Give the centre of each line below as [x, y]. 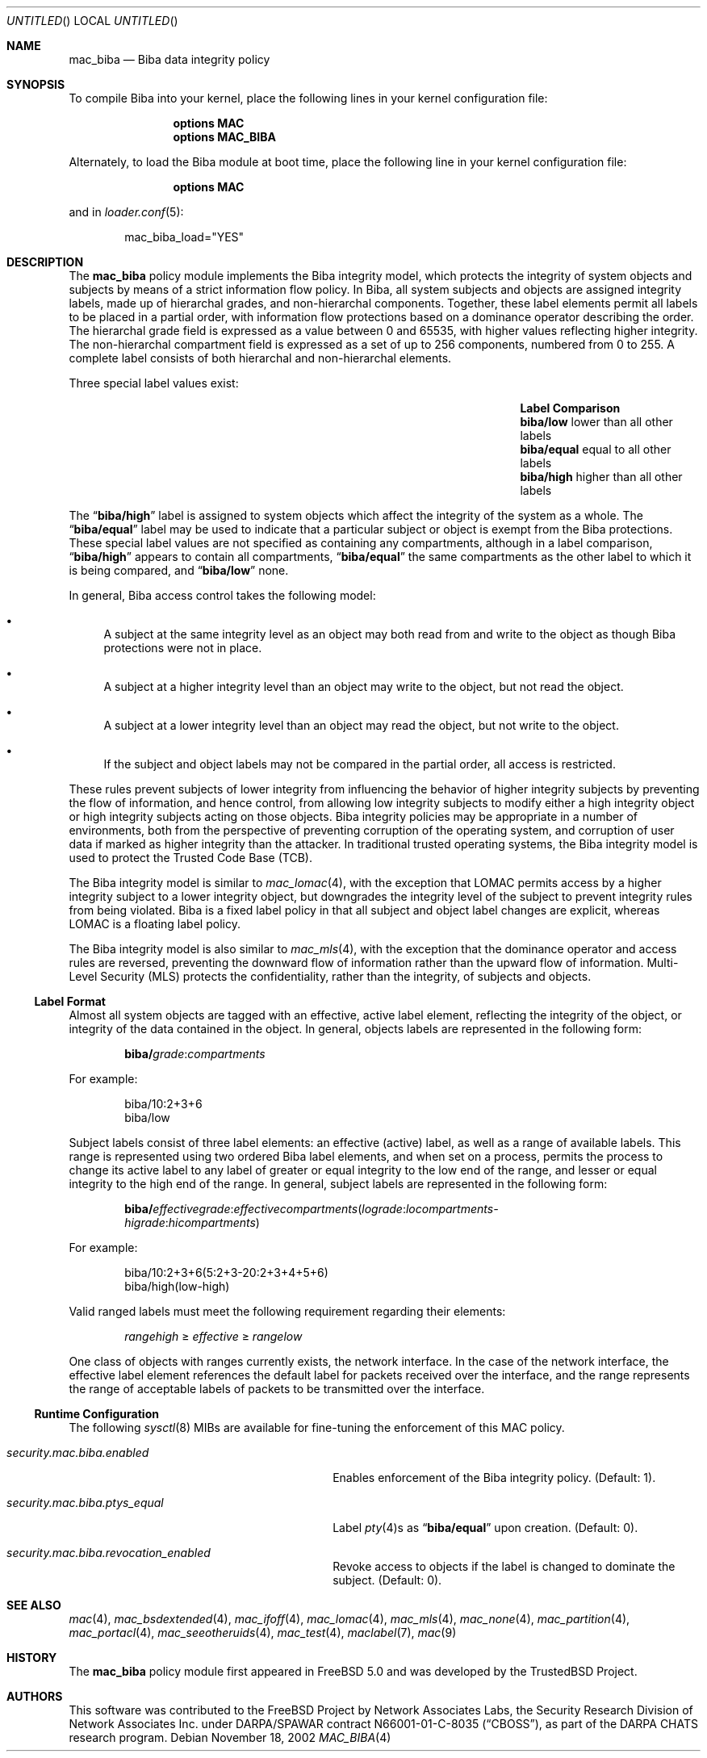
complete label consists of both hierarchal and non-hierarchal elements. [260, 358]
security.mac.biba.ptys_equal [85, 1503]
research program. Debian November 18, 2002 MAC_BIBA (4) [230, 1737]
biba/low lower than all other [596, 422]
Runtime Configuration [96, 1414]
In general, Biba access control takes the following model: [222, 595]
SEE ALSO [34, 1605]
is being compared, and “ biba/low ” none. [179, 570]
